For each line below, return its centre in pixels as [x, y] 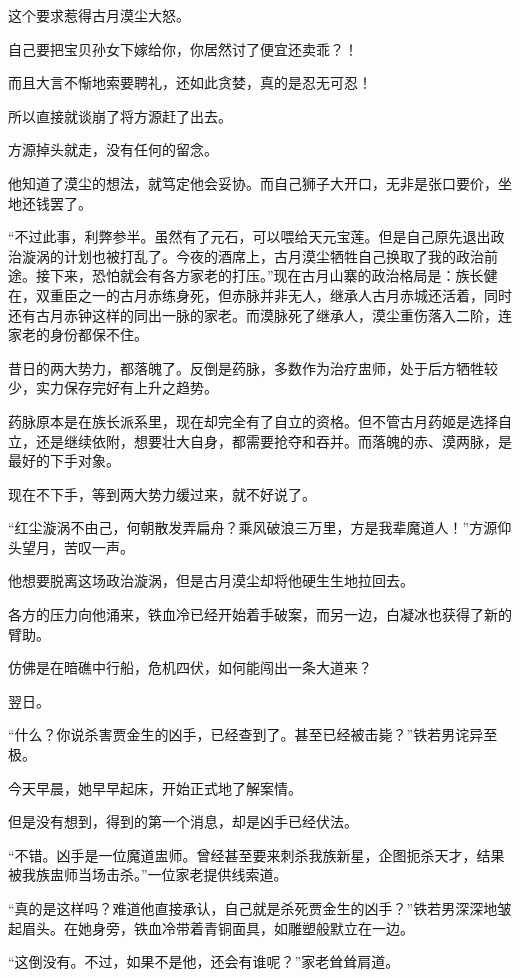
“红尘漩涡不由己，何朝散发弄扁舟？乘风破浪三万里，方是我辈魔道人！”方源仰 [260, 527]
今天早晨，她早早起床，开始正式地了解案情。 [155, 787]
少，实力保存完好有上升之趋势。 [113, 387]
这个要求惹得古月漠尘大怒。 [99, 15]
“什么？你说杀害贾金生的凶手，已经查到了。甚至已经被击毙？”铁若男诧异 [246, 734]
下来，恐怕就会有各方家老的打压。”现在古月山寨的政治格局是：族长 [266, 275]
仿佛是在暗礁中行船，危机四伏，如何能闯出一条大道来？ [190, 667]
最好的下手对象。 [64, 460]
